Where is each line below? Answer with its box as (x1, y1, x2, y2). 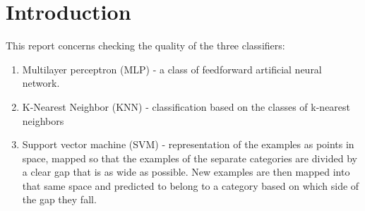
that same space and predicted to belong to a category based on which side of (22, 178, 359, 193)
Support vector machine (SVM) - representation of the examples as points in (22, 137, 354, 152)
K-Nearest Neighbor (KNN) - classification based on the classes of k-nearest (22, 99, 351, 114)
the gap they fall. (22, 192, 97, 207)
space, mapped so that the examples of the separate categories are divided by (22, 150, 357, 165)
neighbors (22, 113, 64, 128)
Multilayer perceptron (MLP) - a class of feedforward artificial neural (22, 61, 322, 76)
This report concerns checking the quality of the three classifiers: (6, 38, 285, 53)
